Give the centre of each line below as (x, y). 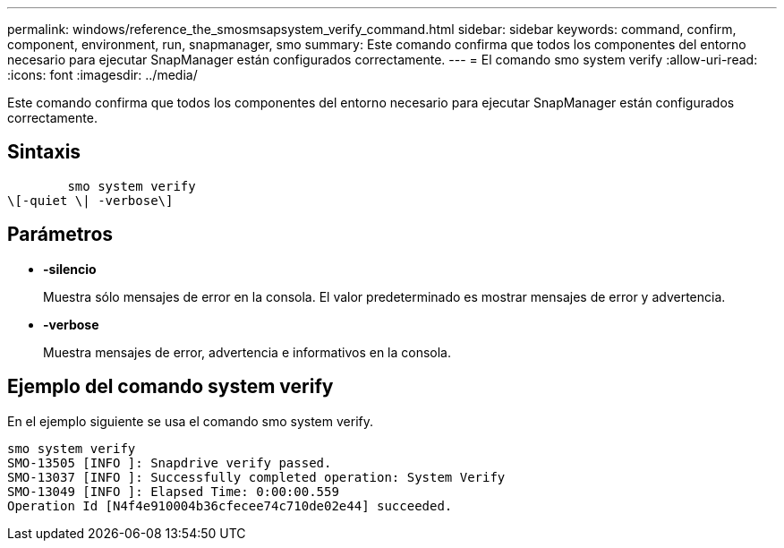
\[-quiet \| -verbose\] (90, 200)
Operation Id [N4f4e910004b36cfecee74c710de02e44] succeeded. (230, 505)
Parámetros (60, 235)
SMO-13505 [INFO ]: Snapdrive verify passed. (170, 462)
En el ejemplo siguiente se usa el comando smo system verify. (191, 421)
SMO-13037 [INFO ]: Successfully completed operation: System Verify (256, 477)
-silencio (70, 269)
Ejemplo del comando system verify (170, 387)
